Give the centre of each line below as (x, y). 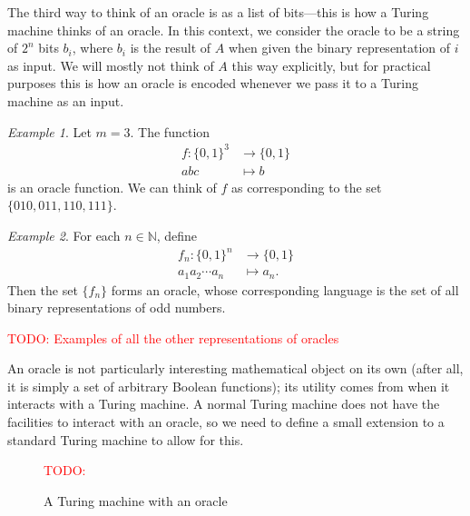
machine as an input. (66, 100)
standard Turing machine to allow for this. (126, 439)
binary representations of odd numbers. (117, 308)
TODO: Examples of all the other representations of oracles (173, 337)
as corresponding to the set (306, 187)
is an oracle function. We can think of (112, 187)
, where (93, 48)
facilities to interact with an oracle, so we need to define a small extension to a (226, 422)
